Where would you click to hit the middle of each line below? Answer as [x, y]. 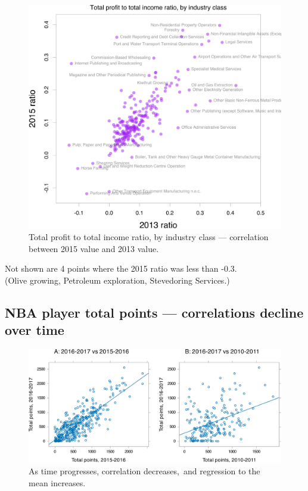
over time [35, 330]
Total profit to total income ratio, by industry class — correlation [149, 237]
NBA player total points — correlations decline [154, 312]
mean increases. [57, 482]
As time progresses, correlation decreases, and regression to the [144, 471]
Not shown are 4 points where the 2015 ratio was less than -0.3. [121, 268]
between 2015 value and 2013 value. [94, 248]
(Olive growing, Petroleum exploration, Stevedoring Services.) [117, 280]
